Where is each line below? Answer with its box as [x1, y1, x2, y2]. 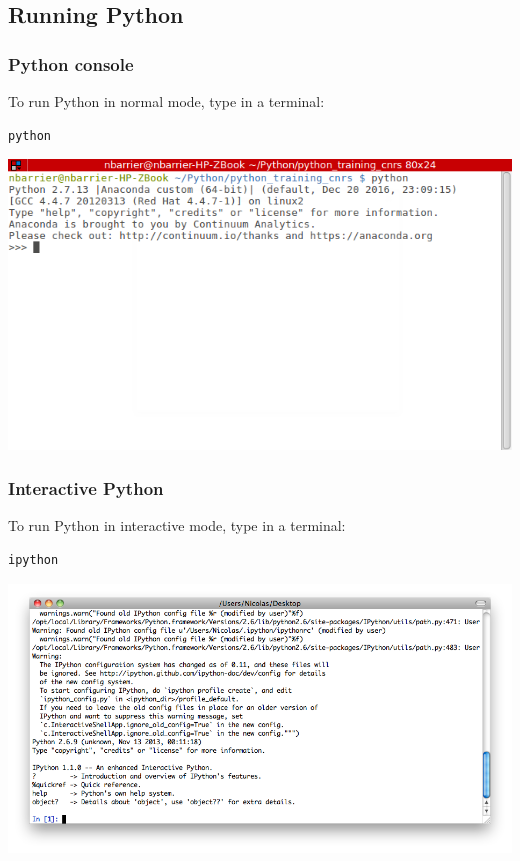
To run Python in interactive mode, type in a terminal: [8, 515, 346, 536]
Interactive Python [8, 476, 164, 501]
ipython [8, 553, 59, 567]
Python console [8, 51, 134, 76]
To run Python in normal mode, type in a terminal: [8, 91, 325, 111]
